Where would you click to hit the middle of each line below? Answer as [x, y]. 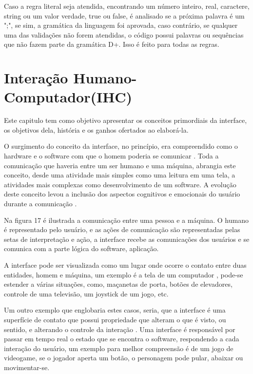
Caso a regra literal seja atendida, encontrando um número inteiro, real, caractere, [127, 6]
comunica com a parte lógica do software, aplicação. [81, 248]
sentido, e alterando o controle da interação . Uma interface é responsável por [120, 329]
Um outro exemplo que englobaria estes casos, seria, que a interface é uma [115, 310]
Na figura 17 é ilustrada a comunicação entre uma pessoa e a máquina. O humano [126, 220]
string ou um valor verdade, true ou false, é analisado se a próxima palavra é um [124, 15]
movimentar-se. [27, 367]
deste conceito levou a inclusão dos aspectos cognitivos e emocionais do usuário [122, 194]
